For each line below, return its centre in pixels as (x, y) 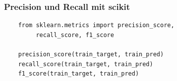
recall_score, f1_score (75, 35)
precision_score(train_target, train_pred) (91, 54)
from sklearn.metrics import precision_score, (96, 25)
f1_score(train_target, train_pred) (79, 74)
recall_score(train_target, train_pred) (86, 64)
